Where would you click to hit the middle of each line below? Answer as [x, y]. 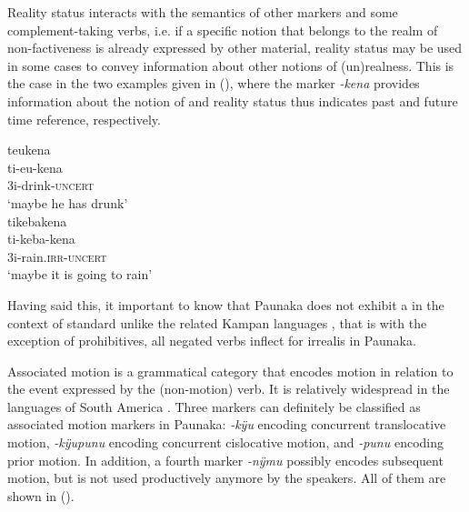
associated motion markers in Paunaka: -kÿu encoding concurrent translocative [227, 424]
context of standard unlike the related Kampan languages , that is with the [217, 322]
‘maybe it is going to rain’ [80, 274]
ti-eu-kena [35, 167]
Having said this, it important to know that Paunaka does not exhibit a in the [226, 304]
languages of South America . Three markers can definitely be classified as [214, 406]
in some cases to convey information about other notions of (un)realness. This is [231, 65]
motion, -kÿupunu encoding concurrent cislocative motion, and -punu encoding [225, 442]
